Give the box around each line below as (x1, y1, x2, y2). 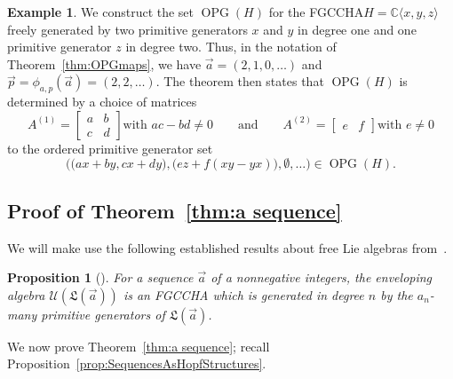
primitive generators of (41, 304, 165, 323)
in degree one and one (298, 20, 417, 38)
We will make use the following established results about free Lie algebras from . (7, 238, 448, 257)
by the (380, 285, 413, 304)
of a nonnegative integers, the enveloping (211, 268, 433, 287)
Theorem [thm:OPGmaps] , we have (7, 54, 202, 73)
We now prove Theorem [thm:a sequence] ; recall (7, 336, 270, 355)
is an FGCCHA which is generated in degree (123, 285, 364, 304)
